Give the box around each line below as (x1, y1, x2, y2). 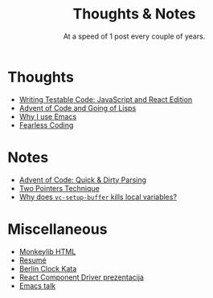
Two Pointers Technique (18, 183, 100, 193)
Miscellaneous (7, 220, 108, 238)
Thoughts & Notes (72, 5, 196, 23)
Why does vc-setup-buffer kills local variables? (18, 192, 178, 202)
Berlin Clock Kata (18, 263, 77, 273)
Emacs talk (18, 280, 56, 290)
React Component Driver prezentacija (18, 272, 144, 282)
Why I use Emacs (18, 112, 77, 121)
